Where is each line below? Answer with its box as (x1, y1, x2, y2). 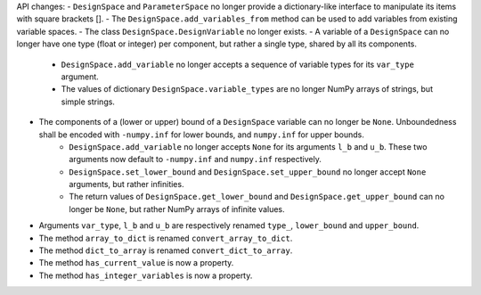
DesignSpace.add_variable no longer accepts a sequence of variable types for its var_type (61, 59, 414, 70)
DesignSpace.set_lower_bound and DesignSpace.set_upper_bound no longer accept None (69, 166, 427, 177)
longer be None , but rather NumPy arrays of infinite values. (69, 203, 285, 214)
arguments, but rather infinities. (69, 179, 184, 190)
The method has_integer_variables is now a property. (38, 270, 253, 281)
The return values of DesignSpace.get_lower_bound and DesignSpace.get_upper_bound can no (69, 192, 445, 202)
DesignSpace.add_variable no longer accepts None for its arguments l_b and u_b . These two (69, 141, 428, 152)
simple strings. (61, 96, 116, 107)
